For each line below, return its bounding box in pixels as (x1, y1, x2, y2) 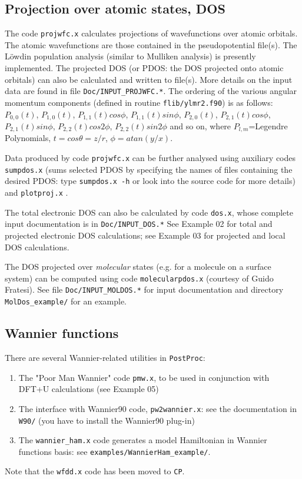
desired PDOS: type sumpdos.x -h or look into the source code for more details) (5, 175, 296, 187)
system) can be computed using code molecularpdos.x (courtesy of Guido (5, 272, 274, 284)
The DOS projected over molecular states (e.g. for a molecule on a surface (5, 260, 271, 273)
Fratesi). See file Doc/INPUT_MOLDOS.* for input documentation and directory (5, 283, 284, 296)
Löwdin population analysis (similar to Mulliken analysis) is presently (5, 50, 256, 62)
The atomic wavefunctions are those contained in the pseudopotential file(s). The (5, 38, 297, 51)
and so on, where (170, 120, 231, 132)
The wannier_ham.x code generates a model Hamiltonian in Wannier (18, 434, 267, 446)
